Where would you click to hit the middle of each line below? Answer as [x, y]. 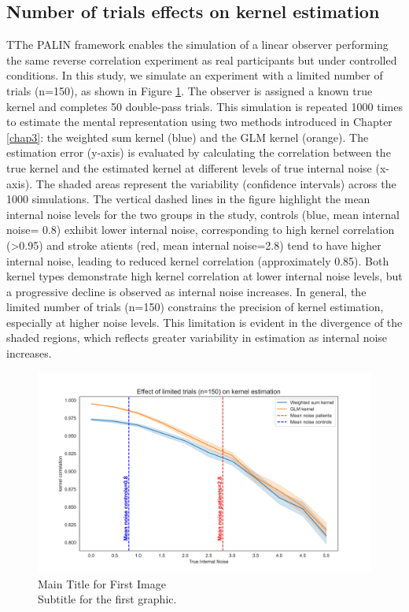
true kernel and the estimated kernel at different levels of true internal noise [189, 167]
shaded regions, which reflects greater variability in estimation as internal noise [197, 338]
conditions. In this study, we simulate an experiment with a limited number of [195, 75]
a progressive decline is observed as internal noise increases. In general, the [186, 291]
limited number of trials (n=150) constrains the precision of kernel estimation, [195, 307]
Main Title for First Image [102, 583]
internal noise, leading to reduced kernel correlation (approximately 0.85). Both [198, 260]
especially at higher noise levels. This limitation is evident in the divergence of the [204, 322]
